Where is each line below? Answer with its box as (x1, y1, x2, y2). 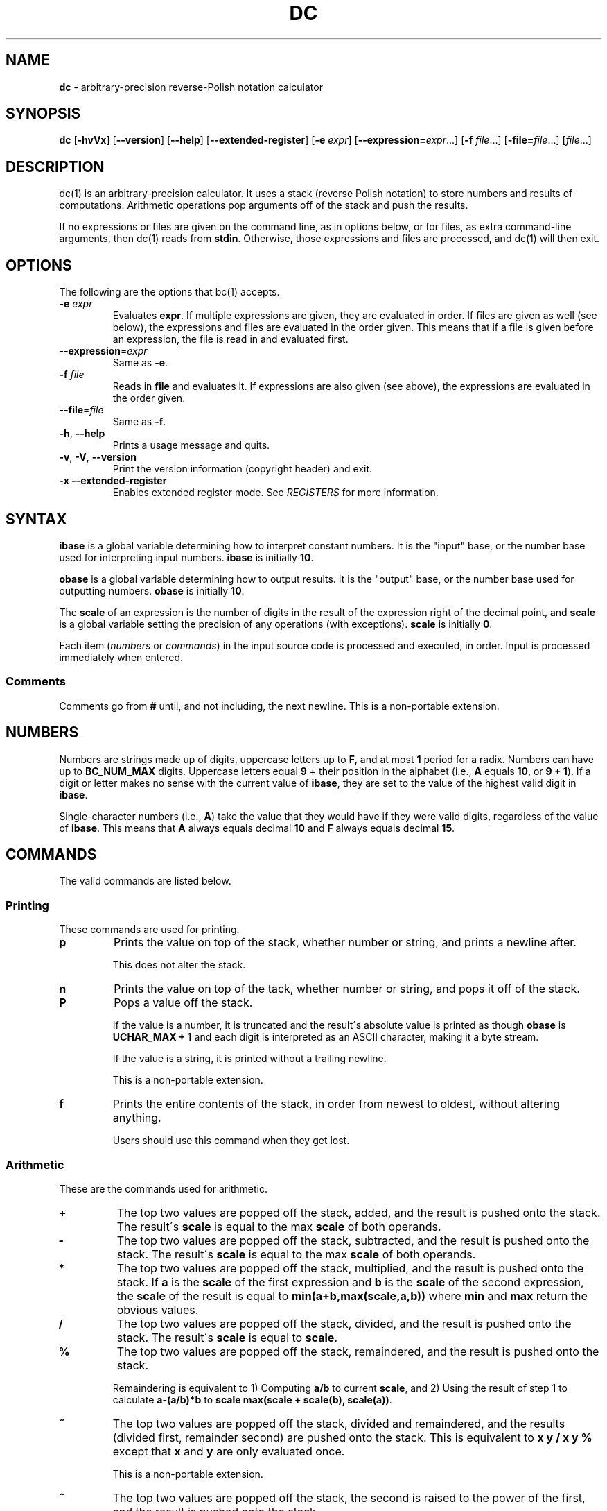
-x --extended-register (59, 475, 167, 487)
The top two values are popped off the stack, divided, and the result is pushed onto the (116, 1316, 572, 1331)
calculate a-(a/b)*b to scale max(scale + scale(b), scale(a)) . (112, 1393, 392, 1406)
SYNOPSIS (6, 105, 81, 123)
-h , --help (59, 427, 105, 440)
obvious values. (116, 1302, 199, 1317)
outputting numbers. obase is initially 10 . (59, 584, 245, 597)
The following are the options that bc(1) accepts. (59, 286, 280, 298)
